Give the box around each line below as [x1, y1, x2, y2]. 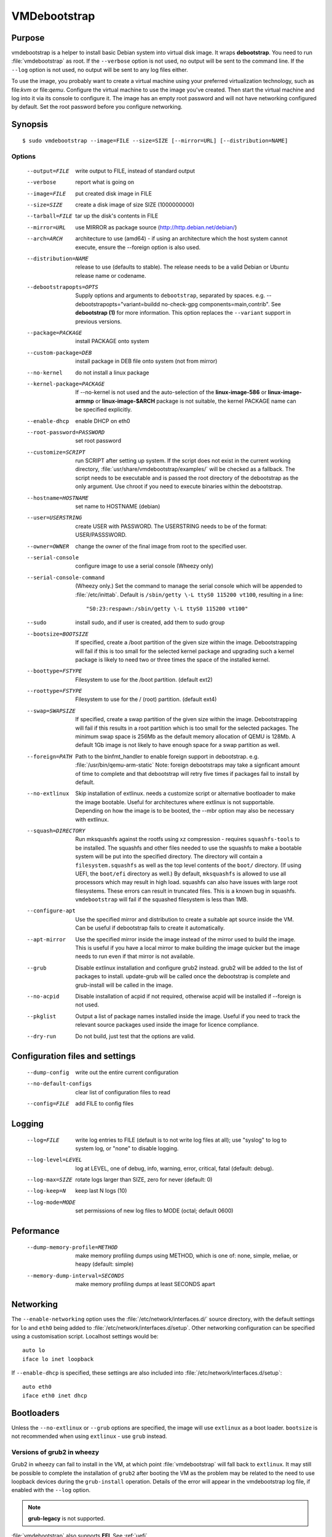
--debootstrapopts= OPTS [26, 283, 98, 291]
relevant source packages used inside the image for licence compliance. [75, 1021, 259, 1029]
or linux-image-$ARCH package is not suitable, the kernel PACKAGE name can [95, 397, 296, 405]
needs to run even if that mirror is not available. [75, 953, 195, 960]
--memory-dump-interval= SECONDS [26, 1272, 124, 1279]
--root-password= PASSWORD [26, 429, 105, 436]
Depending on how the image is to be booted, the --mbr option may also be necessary [75, 807, 294, 815]
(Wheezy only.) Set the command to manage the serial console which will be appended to [75, 582, 302, 590]
